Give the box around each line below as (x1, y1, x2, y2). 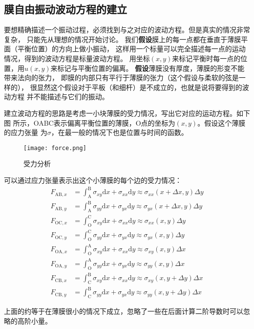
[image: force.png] (23, 144, 86, 152)
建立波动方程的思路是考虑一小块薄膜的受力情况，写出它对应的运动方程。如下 (4, 108, 250, 118)
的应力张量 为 (4, 127, 47, 137)
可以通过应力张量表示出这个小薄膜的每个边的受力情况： (4, 175, 182, 185)
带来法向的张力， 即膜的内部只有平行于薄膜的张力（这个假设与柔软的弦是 (4, 72, 239, 83)
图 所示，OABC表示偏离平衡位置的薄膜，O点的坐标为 (4, 117, 175, 128)
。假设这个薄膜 (197, 117, 246, 128)
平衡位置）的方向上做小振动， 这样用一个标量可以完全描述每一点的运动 (17, 44, 246, 54)
